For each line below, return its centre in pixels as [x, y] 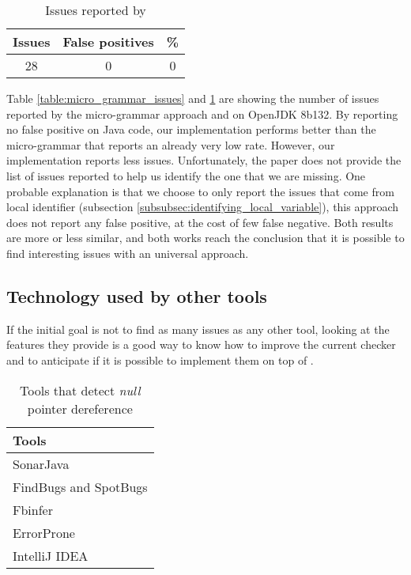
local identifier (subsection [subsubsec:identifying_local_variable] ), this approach [203, 207]
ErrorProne [44, 532]
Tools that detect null [80, 390]
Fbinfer [33, 509]
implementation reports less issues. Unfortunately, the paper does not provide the [204, 160]
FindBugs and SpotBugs [80, 486]
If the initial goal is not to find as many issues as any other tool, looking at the [198, 329]
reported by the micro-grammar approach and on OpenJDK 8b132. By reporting [202, 113]
